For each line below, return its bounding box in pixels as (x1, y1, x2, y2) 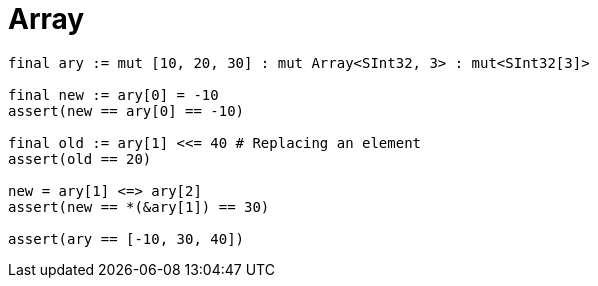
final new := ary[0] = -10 (8, 86, 219, 103)
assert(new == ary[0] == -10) (8, 102, 245, 119)
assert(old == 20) (8, 150, 152, 167)
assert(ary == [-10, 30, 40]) (8, 230, 245, 247)
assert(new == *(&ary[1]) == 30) (8, 198, 270, 215)
